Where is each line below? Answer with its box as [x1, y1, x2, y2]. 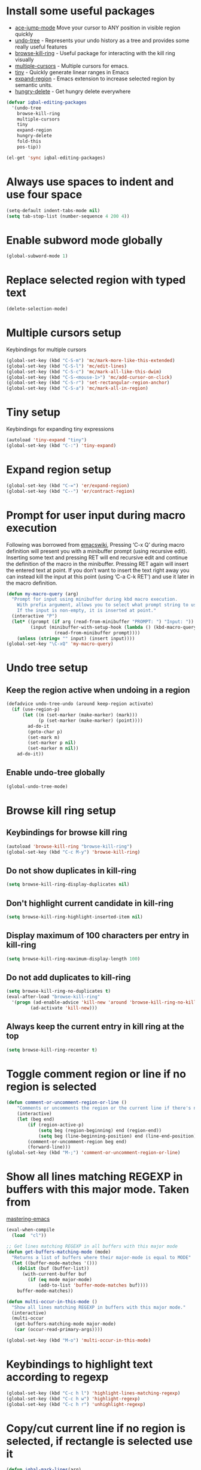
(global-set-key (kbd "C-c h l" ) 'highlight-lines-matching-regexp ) [6, 1390, 181, 1396]
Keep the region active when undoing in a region [6, 685, 190, 695]
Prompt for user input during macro [6, 508, 185, 522]
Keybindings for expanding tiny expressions [6, 426, 114, 433]
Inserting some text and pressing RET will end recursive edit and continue [6, 553, 188, 561]
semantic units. [14, 81, 53, 88]
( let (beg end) [17, 1116, 55, 1122]
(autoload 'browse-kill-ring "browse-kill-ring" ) [6, 844, 133, 850]
